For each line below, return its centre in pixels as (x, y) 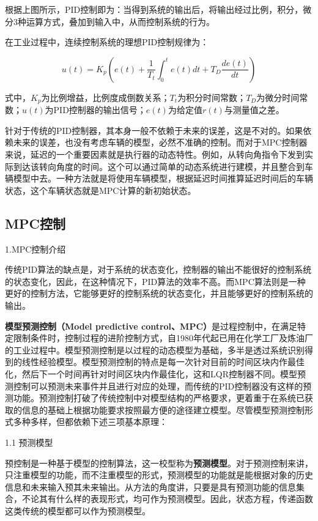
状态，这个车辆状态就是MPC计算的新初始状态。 (101, 190)
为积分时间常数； (212, 97)
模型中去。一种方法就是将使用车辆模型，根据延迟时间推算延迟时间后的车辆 (163, 178)
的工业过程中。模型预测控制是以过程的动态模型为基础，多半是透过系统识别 (155, 349)
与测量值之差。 (254, 110)
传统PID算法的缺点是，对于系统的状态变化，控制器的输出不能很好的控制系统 (158, 269)
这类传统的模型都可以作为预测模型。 (78, 510)
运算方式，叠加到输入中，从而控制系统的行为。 (120, 21)
